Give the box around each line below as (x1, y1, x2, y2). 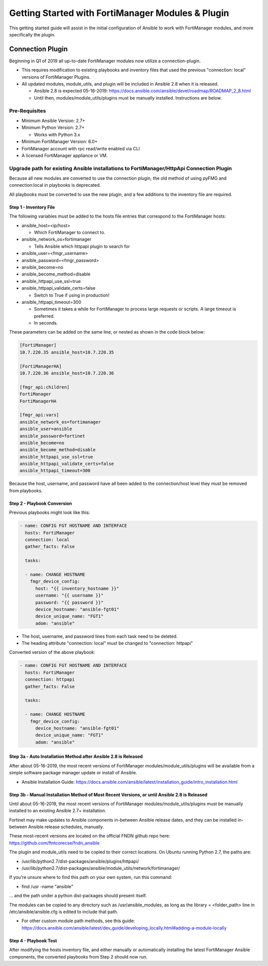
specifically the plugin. (9, 31, 56, 37)
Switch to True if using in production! (34, 292, 110, 298)
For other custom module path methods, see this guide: (21, 918, 135, 924)
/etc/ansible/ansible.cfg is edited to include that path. (9, 909, 119, 915)
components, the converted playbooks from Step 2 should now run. (9, 954, 148, 960)
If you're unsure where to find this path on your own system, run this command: (9, 874, 172, 880)
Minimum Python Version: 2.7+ (21, 124, 85, 130)
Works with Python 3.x (34, 131, 80, 137)
